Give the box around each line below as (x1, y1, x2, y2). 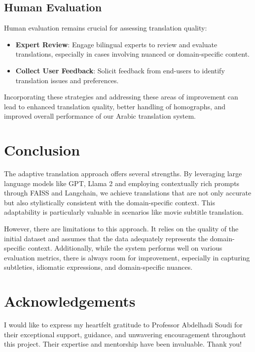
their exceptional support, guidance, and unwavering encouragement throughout (4, 329, 246, 339)
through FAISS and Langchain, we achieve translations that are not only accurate (4, 188, 252, 198)
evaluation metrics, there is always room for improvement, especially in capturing (4, 252, 250, 262)
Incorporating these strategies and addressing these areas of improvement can (4, 92, 238, 102)
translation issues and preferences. (15, 75, 119, 85)
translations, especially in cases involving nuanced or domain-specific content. (15, 49, 250, 59)
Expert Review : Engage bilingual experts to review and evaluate (15, 39, 218, 49)
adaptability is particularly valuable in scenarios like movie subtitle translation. (4, 207, 244, 217)
